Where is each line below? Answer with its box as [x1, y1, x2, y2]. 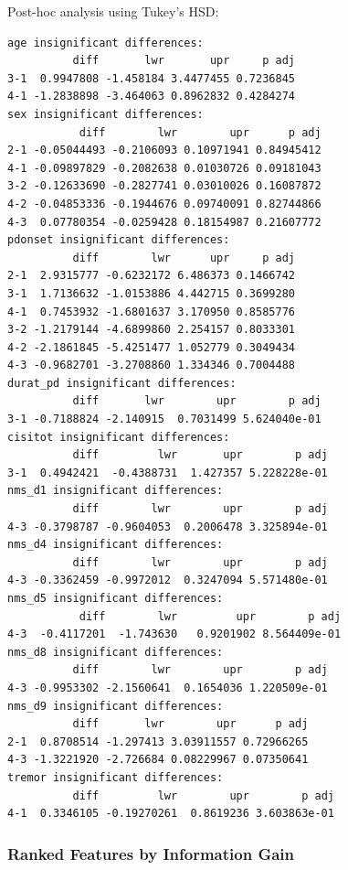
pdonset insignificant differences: [7, 233, 230, 247]
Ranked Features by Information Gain [7, 842, 295, 865]
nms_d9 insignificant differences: [7, 699, 224, 713]
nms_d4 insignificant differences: [7, 538, 224, 552]
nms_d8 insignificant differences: [7, 645, 224, 659]
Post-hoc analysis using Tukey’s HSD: [7, 2, 219, 20]
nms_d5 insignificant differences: [7, 592, 224, 605]
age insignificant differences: [7, 36, 204, 49]
